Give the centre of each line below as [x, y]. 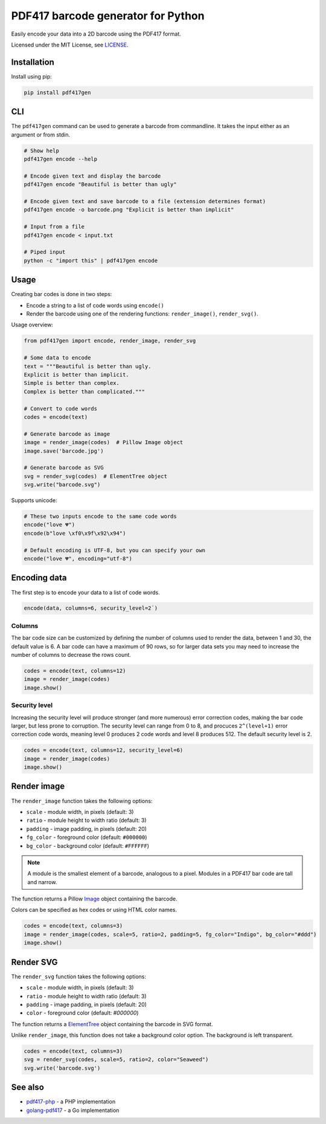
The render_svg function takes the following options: [79, 977]
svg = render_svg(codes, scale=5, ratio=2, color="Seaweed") [116, 1060]
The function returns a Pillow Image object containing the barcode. [94, 899]
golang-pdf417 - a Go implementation [73, 1110]
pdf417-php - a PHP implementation [71, 1102]
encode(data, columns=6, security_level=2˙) [91, 608]
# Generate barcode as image [67, 434]
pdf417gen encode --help [61, 159]
